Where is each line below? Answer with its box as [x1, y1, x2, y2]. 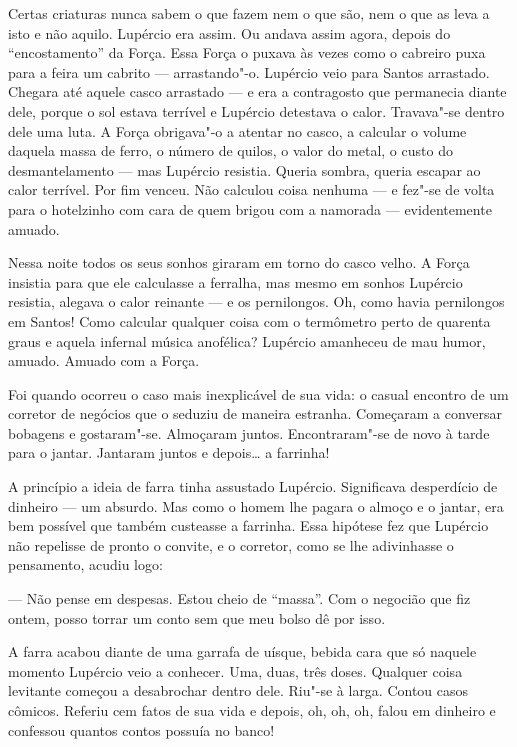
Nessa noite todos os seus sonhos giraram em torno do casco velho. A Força [8, 252, 470, 273]
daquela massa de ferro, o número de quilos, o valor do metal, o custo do [8, 140, 453, 161]
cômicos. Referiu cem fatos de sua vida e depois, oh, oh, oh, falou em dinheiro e [8, 700, 496, 720]
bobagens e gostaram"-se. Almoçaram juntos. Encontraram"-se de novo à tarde [8, 422, 490, 443]
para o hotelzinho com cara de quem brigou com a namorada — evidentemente [8, 198, 492, 219]
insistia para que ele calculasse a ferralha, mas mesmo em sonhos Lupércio [8, 271, 463, 292]
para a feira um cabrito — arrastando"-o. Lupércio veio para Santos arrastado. [8, 61, 490, 82]
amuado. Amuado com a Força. [8, 350, 200, 371]
